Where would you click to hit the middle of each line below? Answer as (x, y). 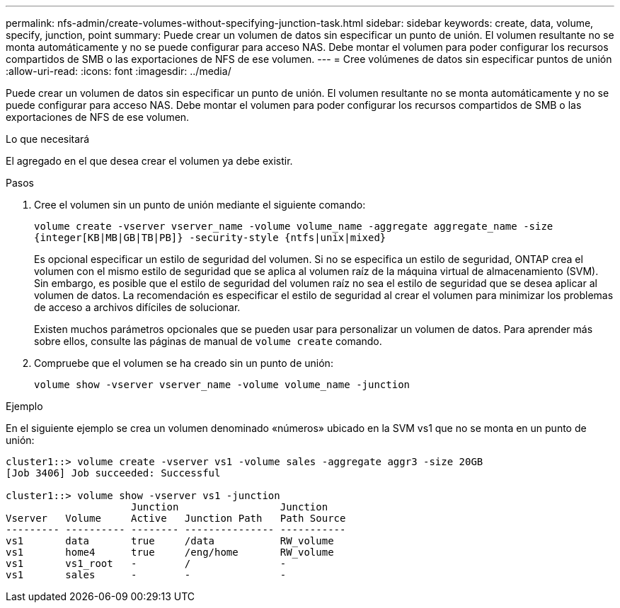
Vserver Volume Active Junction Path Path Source (176, 518)
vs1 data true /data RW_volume (170, 541)
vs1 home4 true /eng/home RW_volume (170, 552)
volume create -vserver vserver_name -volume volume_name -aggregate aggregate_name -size (294, 226)
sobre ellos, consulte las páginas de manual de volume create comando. (208, 341)
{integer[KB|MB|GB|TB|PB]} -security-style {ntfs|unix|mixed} (210, 238)
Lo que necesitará (48, 139)
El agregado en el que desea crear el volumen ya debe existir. (149, 161)
